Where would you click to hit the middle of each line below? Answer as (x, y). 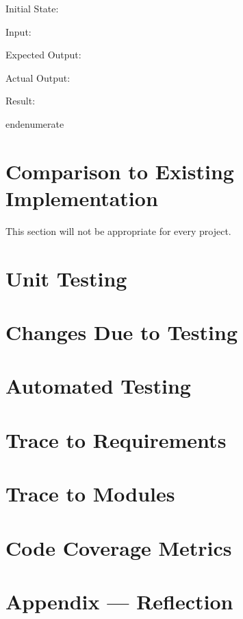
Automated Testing (98, 386)
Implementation (82, 198)
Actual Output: (38, 77)
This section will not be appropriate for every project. (118, 230)
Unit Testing (66, 278)
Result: (21, 101)
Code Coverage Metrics (119, 547)
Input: (18, 31)
